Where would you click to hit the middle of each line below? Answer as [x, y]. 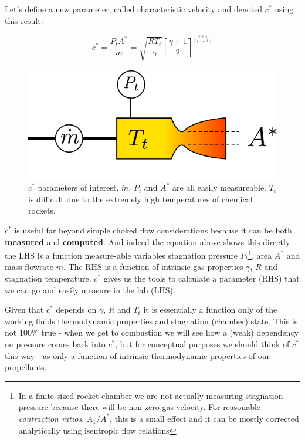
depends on [76, 309]
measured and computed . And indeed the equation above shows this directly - [150, 241]
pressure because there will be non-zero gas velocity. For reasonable [140, 407]
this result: [24, 20]
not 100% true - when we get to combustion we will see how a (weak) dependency [152, 332]
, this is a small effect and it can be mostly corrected [204, 418]
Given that [24, 309]
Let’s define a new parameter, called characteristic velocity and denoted [134, 9]
